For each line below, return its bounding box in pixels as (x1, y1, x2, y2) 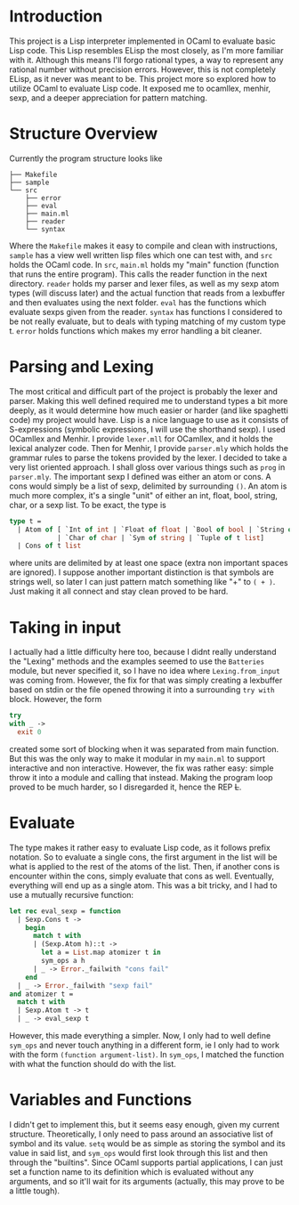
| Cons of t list (17, 541, 82, 551)
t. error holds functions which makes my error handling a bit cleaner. (9, 325, 263, 336)
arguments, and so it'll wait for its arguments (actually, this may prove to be (9, 1177, 285, 1186)
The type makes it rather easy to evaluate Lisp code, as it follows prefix (9, 842, 271, 853)
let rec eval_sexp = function (9, 906, 122, 916)
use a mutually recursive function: (9, 889, 134, 900)
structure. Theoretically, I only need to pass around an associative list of (9, 1128, 274, 1139)
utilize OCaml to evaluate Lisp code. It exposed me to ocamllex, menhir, (9, 83, 271, 93)
